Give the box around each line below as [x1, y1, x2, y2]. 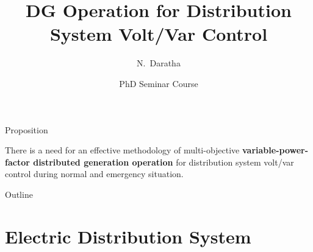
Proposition [5, 123, 48, 136]
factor [5, 155, 30, 168]
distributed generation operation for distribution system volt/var [33, 155, 294, 168]
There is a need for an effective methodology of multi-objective [5, 144, 240, 156]
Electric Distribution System [5, 223, 251, 248]
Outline [5, 187, 33, 200]
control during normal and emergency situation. [5, 167, 184, 180]
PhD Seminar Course [119, 77, 198, 89]
